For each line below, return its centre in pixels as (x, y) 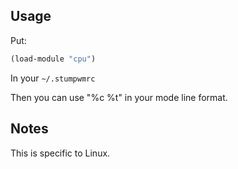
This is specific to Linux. (60, 153)
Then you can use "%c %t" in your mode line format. (119, 97)
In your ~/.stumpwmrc (53, 78)
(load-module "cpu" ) (53, 59)
